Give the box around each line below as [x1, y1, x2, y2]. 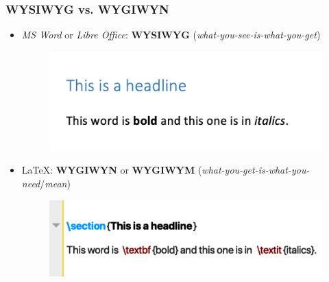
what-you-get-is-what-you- [202, 163, 310, 177]
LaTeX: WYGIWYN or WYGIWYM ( [21, 163, 202, 177]
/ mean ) [40, 176, 71, 190]
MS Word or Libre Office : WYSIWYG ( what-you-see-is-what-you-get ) [21, 27, 321, 42]
